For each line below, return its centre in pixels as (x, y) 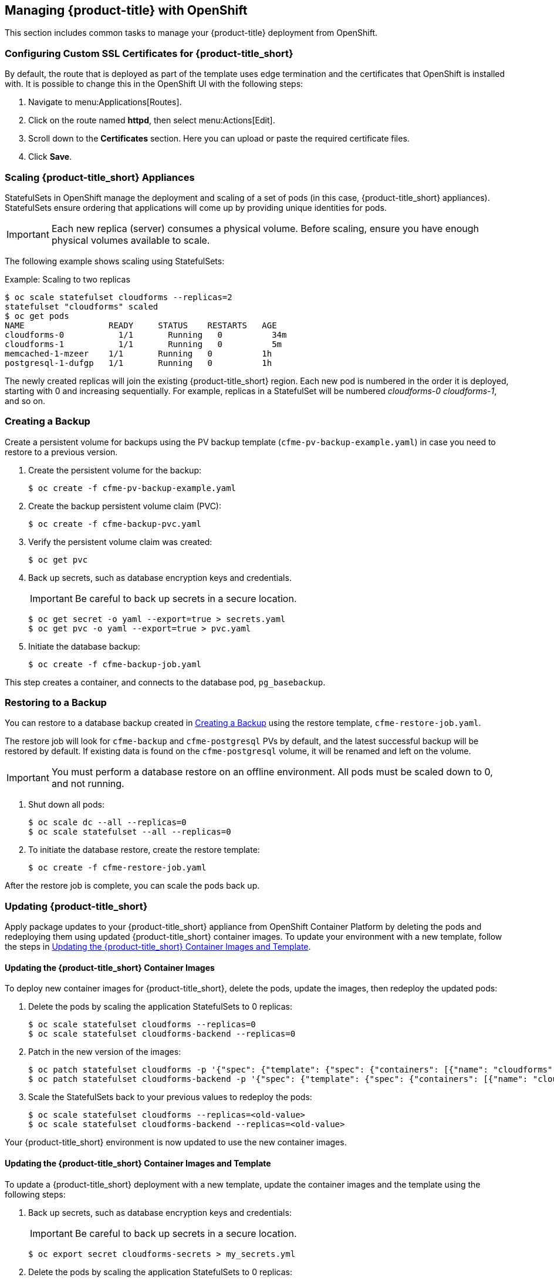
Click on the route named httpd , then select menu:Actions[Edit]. (152, 120)
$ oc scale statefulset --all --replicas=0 (130, 832)
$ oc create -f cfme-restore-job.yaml (117, 868)
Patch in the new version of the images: (105, 1052)
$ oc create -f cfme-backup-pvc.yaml (115, 524)
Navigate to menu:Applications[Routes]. (105, 102)
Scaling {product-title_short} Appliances (100, 177)
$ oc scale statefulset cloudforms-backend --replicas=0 (162, 1034)
